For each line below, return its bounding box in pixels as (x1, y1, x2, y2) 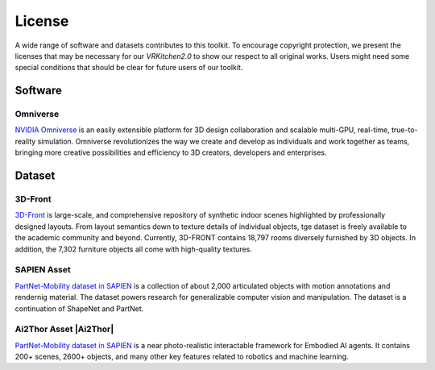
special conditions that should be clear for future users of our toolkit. (14, 63, 243, 73)
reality (14, 136, 36, 146)
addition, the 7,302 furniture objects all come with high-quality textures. (14, 244, 253, 254)
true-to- (391, 125, 418, 135)
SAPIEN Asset (14, 264, 72, 276)
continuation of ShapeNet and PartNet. (14, 303, 144, 314)
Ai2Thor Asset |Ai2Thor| (14, 323, 114, 335)
